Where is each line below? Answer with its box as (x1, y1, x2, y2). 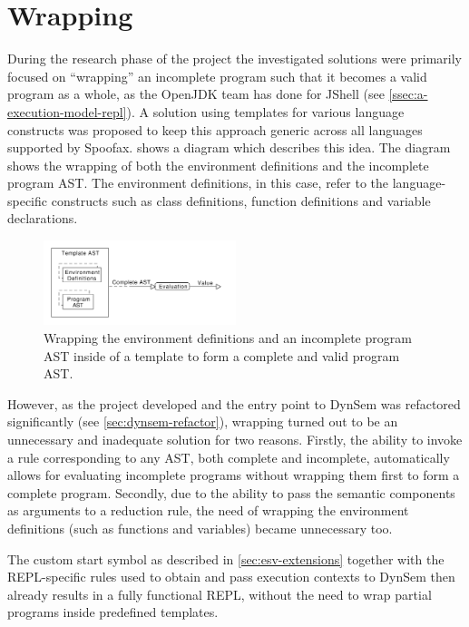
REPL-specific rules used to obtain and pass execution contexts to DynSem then (7, 567, 455, 586)
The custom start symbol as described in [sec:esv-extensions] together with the (7, 549, 445, 568)
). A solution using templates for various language (126, 102, 405, 121)
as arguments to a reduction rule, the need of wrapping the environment (7, 501, 409, 520)
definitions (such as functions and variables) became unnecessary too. (7, 518, 393, 537)
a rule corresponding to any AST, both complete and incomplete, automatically (7, 447, 450, 466)
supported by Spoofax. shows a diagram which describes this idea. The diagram (7, 138, 451, 157)
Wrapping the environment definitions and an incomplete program (44, 328, 412, 348)
